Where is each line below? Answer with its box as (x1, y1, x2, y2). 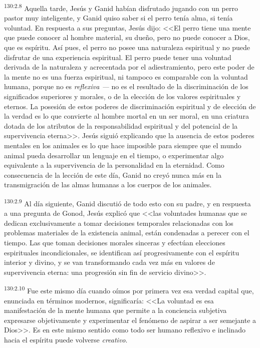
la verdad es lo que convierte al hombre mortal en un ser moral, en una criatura (4, 111, 249, 121)
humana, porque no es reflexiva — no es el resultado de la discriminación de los (4, 81, 248, 92)
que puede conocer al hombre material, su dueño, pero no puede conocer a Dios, (4, 32, 250, 43)
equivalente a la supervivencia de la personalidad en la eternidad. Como (4, 160, 224, 170)
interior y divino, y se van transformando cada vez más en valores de (4, 257, 215, 267)
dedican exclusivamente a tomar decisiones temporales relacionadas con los (4, 217, 233, 228)
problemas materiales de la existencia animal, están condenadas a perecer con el (4, 227, 249, 238)
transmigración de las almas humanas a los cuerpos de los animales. (4, 179, 212, 190)
